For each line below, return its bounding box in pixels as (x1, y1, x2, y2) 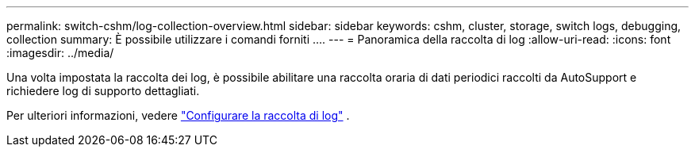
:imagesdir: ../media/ (6, 46, 114, 59)
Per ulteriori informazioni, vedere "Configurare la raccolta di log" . (6, 109, 350, 122)
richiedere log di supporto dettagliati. (6, 84, 200, 98)
